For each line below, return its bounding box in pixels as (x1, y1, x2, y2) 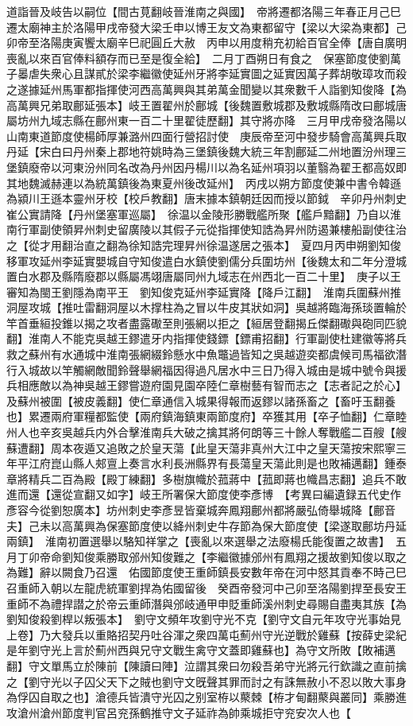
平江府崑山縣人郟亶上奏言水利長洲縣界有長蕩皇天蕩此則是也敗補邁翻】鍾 (17, 455, 396, 472)
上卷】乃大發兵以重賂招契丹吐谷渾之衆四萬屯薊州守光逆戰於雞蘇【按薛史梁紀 (6, 626, 407, 643)
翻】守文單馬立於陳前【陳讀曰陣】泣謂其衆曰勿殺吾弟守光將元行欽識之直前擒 (6, 657, 407, 674)
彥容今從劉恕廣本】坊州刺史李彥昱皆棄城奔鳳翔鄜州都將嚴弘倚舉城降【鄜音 (6, 502, 396, 518)
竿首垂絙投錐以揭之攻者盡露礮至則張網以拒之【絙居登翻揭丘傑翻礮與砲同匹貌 (6, 314, 407, 331)
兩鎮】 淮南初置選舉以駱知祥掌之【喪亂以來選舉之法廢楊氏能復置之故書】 (6, 533, 384, 549)
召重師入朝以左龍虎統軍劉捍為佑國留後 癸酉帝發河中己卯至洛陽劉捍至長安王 (6, 579, 407, 596)
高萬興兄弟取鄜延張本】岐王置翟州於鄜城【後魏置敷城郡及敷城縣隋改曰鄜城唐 (6, 96, 407, 113)
